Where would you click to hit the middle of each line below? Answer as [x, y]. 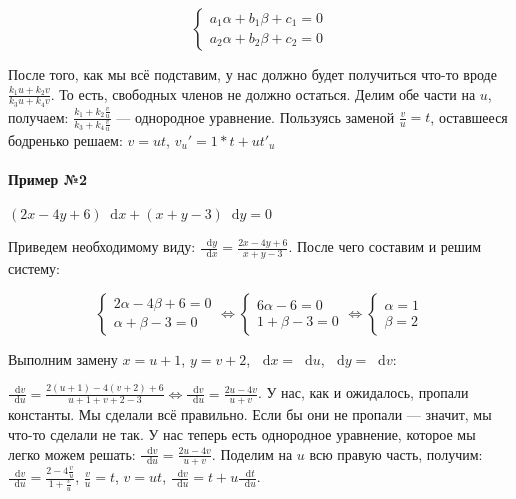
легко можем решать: [72, 453]
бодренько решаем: [65, 139]
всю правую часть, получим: [396, 453]
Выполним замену [63, 358]
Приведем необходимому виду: [102, 246]
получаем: [38, 116]
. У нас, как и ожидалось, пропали [363, 392]
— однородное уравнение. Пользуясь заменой [255, 116]
